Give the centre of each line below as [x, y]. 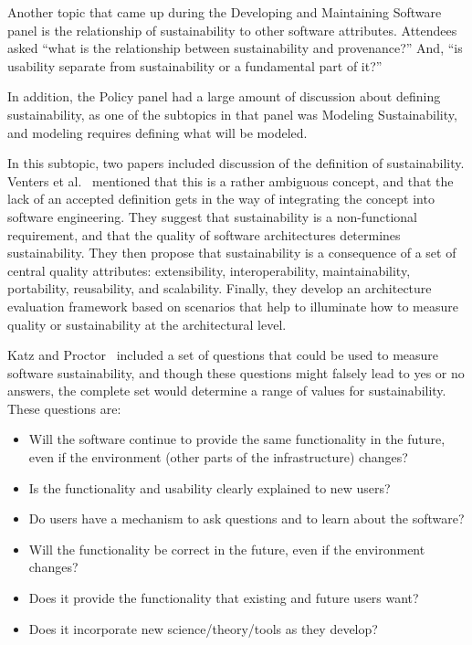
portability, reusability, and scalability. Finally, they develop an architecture [220, 288]
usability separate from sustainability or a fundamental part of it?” [195, 65]
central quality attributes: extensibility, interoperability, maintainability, [209, 270]
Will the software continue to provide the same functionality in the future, [237, 439]
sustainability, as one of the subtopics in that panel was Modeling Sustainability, [232, 114]
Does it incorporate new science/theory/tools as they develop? [203, 628]
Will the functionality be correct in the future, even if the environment [227, 549]
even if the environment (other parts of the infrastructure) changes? [218, 457]
